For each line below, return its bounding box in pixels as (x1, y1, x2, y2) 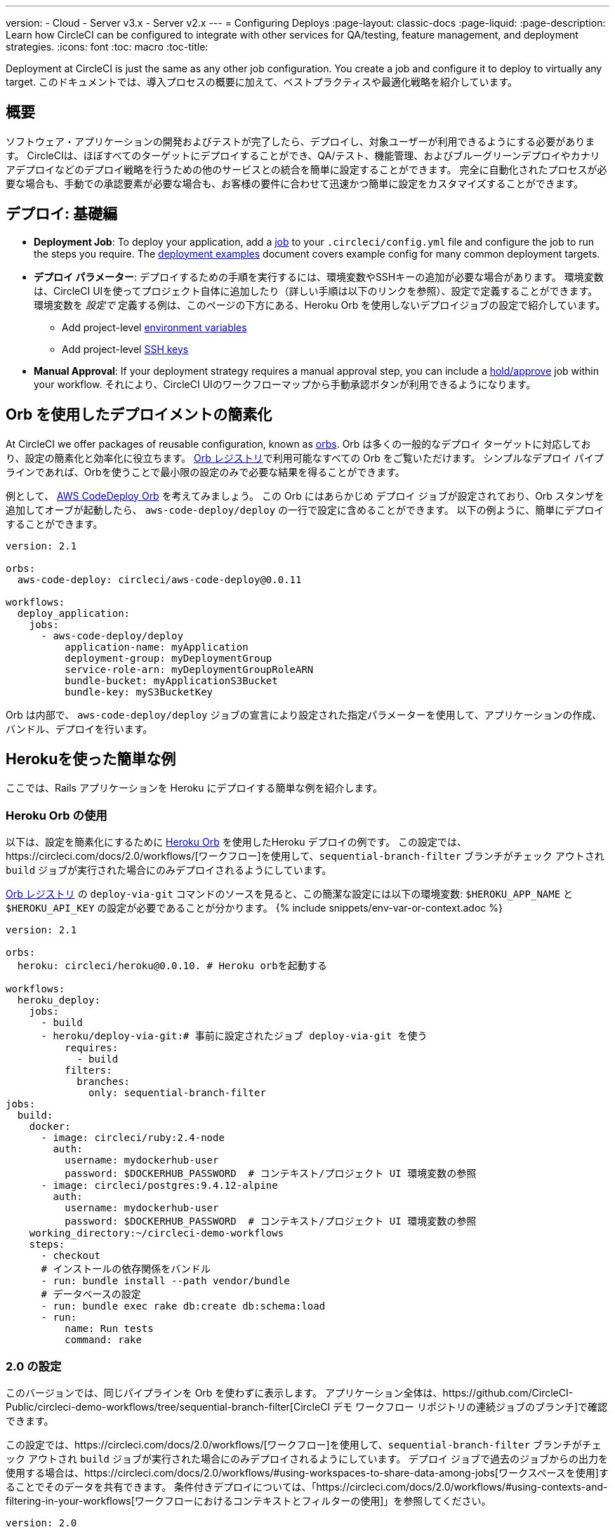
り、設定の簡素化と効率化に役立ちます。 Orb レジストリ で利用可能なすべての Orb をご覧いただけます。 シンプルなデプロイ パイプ (6, 451, 604, 464)
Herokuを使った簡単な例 (6, 750, 176, 768)
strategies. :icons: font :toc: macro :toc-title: (6, 41, 209, 53)
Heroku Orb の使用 (6, 808, 107, 822)
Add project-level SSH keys (62, 342, 189, 355)
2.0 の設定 (6, 1359, 62, 1373)
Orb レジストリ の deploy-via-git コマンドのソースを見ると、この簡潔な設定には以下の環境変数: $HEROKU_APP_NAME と (6, 888, 574, 900)
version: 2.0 (6, 1517, 77, 1528)
